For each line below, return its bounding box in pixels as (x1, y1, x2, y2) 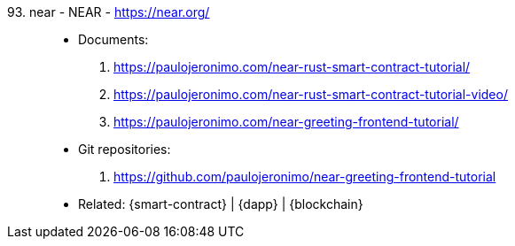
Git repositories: (78, 142, 171, 157)
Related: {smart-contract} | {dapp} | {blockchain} (78, 196, 363, 211)
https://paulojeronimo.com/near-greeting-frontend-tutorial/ (113, 114, 459, 129)
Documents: (78, 32, 149, 47)
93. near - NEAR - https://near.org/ (7, 4, 210, 19)
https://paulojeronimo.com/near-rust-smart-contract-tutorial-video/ (113, 87, 508, 102)
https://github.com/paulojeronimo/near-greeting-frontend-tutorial (113, 169, 496, 184)
